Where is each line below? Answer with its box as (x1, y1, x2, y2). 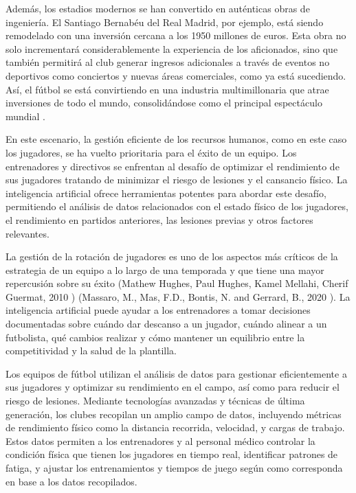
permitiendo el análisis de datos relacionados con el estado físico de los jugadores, (5, 199, 348, 214)
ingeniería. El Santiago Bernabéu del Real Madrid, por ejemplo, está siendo (5, 14, 324, 29)
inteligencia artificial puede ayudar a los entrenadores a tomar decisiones (5, 303, 311, 317)
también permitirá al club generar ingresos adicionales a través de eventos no (5, 55, 330, 69)
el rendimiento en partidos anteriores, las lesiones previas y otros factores (5, 212, 313, 227)
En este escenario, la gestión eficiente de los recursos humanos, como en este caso (5, 132, 347, 146)
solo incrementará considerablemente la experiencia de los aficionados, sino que (5, 41, 338, 56)
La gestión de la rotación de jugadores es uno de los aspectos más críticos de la (5, 249, 338, 264)
